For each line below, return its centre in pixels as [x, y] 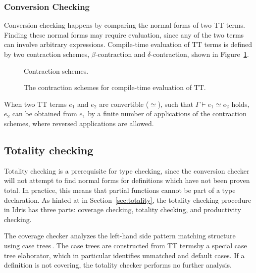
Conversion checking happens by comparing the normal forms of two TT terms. [125, 25]
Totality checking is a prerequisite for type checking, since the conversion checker [127, 170]
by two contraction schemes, [47, 54]
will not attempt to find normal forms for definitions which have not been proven [127, 180]
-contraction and [120, 54]
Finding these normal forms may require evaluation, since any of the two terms [124, 34]
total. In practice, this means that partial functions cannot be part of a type [120, 190]
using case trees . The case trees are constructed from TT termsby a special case [126, 245]
